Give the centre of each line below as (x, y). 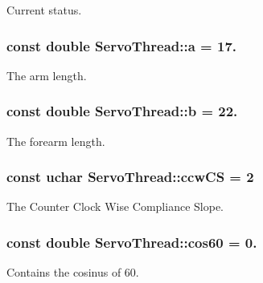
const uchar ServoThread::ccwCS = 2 (130, 177)
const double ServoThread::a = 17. (122, 45)
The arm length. (47, 75)
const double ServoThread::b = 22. (122, 111)
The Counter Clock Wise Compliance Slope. (115, 206)
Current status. (44, 10)
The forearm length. (56, 141)
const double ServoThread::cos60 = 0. (132, 242)
